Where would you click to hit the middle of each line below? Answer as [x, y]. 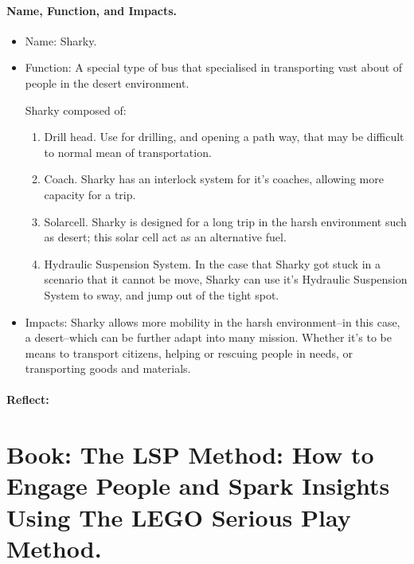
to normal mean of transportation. [128, 152]
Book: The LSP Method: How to [190, 454]
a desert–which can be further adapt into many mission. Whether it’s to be [208, 337]
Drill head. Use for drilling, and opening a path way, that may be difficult [224, 137]
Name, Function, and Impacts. [92, 10]
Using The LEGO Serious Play [179, 517]
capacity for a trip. [90, 194]
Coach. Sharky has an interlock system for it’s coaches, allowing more [214, 179]
